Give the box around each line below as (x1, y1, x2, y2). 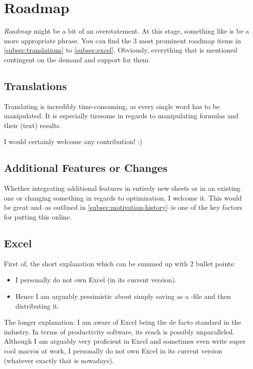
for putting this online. (4, 212, 72, 222)
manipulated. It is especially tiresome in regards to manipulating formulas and (4, 111, 238, 121)
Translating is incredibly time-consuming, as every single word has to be (4, 101, 220, 111)
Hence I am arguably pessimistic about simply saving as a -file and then (15, 291, 231, 301)
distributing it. (15, 300, 59, 311)
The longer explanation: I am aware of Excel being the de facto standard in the (4, 317, 241, 327)
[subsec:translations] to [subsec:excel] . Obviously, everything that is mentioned (4, 45, 237, 55)
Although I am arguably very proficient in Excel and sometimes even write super (4, 336, 246, 346)
